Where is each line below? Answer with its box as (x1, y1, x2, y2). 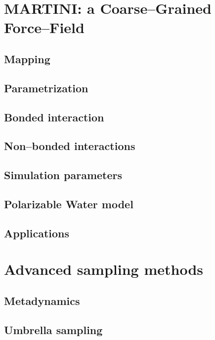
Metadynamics (4, 293, 80, 308)
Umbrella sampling (4, 322, 103, 337)
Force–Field (4, 17, 85, 38)
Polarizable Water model (4, 196, 133, 211)
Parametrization (4, 80, 88, 95)
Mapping (4, 51, 50, 66)
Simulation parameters (4, 167, 123, 183)
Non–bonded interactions (4, 138, 135, 153)
